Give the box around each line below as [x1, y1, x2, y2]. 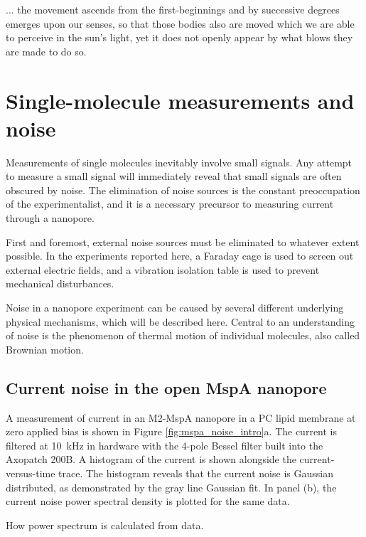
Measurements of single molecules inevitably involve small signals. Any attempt [6, 154, 352, 169]
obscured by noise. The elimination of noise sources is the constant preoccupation [6, 182, 360, 197]
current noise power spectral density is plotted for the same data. [6, 494, 290, 509]
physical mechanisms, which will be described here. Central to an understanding [6, 314, 355, 329]
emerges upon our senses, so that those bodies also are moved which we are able [6, 16, 355, 31]
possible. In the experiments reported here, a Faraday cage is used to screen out [6, 248, 354, 263]
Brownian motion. [6, 341, 84, 356]
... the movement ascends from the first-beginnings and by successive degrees [6, 2, 340, 16]
